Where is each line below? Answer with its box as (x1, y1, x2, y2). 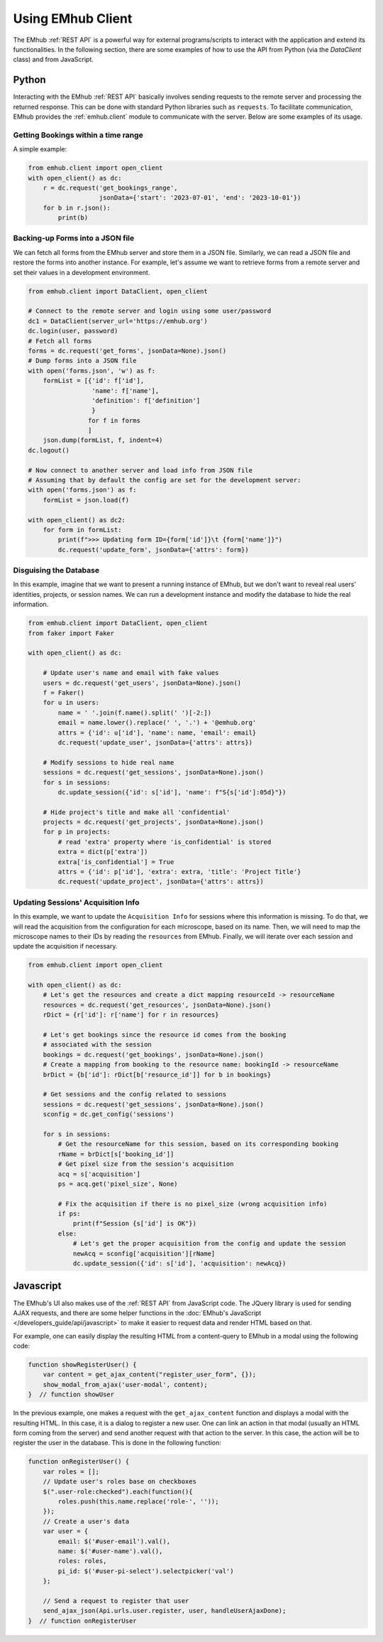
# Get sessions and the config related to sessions (43, 1091, 227, 1098)
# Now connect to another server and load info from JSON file (28, 466, 253, 474)
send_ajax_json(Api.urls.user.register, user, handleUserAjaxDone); (43, 1606, 287, 1615)
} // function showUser (28, 1390, 115, 1399)
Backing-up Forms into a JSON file (13, 233, 135, 243)
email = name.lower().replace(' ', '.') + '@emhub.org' (57, 718, 257, 727)
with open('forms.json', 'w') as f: (28, 367, 156, 374)
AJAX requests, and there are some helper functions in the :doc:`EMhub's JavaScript (13, 1308, 262, 1317)
